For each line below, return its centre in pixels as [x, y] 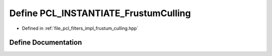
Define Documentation [46, 43]
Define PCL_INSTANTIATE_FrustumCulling [100, 13]
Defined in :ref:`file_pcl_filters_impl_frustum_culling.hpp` [80, 28]
